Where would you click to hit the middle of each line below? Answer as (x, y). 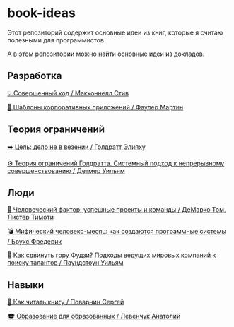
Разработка (35, 76)
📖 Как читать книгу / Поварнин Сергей (66, 302)
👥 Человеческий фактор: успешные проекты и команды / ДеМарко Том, (117, 210)
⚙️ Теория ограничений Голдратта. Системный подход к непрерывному (116, 163)
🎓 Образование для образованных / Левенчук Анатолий (94, 316)
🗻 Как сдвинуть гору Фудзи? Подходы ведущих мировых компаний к (112, 255)
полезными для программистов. (57, 40)
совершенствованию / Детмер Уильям (66, 170)
